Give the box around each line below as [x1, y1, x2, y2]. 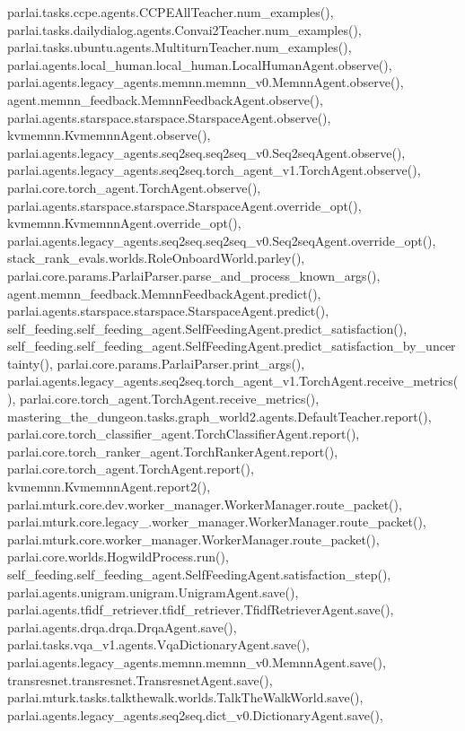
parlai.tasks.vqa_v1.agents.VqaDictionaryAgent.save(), [7, 635, 311, 654]
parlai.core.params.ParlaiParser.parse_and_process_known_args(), [7, 265, 381, 284]
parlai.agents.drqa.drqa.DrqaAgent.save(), [7, 617, 237, 636]
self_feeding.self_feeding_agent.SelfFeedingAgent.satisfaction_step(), [7, 565, 391, 583]
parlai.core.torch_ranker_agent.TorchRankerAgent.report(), [7, 441, 338, 460]
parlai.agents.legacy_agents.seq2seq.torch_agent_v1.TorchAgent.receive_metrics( [7, 371, 459, 390]
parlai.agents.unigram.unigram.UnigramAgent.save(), [7, 582, 299, 601]
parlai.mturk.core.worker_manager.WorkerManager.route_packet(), [7, 529, 380, 548]
